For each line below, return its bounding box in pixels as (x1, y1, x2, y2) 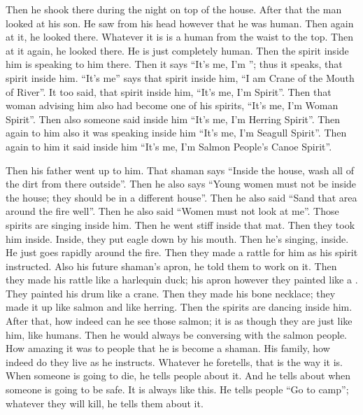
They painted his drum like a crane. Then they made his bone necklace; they (6, 286, 336, 300)
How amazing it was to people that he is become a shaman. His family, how (6, 341, 330, 356)
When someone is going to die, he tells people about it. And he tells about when (6, 368, 351, 383)
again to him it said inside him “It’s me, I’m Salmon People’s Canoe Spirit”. (6, 139, 332, 153)
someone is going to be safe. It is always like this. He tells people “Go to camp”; (6, 382, 349, 397)
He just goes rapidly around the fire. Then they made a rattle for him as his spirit (6, 245, 358, 260)
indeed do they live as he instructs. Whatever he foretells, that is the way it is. (6, 354, 343, 369)
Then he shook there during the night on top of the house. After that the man (6, 2, 342, 16)
